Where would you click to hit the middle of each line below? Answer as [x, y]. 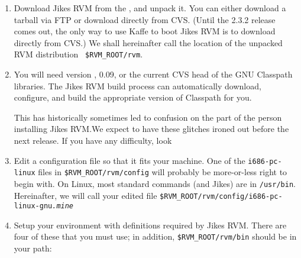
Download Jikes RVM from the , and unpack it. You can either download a [150, 8]
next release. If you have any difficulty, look [93, 140]
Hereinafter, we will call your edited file [85, 195]
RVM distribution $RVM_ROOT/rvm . [78, 54]
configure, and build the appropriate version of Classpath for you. [133, 97]
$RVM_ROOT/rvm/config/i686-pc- [221, 196]
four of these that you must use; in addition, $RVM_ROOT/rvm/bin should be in [155, 236]
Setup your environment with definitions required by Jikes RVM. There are [150, 225]
